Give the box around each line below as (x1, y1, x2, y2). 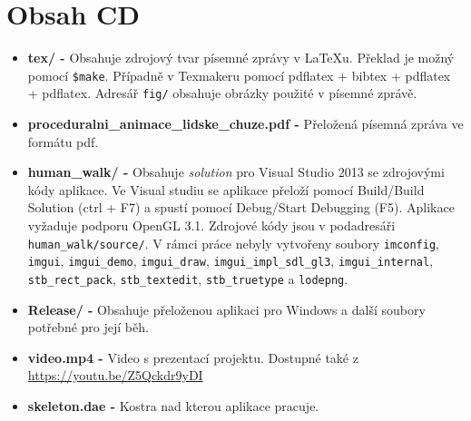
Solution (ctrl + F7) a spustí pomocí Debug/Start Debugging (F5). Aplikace (27, 198, 455, 217)
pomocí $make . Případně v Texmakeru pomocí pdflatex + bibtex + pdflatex (27, 65, 451, 84)
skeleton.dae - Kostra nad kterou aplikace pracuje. (27, 396, 319, 415)
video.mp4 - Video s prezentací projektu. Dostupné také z (27, 348, 358, 367)
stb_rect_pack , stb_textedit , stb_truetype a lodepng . (27, 269, 348, 288)
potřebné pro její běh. (27, 318, 149, 337)
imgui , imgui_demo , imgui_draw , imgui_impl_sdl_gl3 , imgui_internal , (27, 251, 434, 270)
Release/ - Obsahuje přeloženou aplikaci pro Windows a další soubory (27, 299, 426, 318)
